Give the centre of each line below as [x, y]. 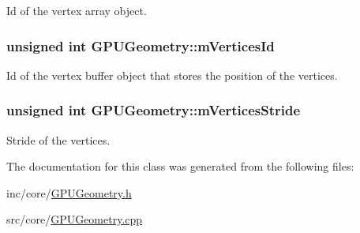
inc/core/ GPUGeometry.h [69, 192]
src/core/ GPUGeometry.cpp [75, 219]
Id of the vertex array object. [77, 10]
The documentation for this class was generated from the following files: [180, 166]
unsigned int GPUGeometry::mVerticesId [141, 45]
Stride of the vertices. [58, 139]
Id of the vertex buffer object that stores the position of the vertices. [172, 75]
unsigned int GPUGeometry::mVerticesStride [154, 110]
